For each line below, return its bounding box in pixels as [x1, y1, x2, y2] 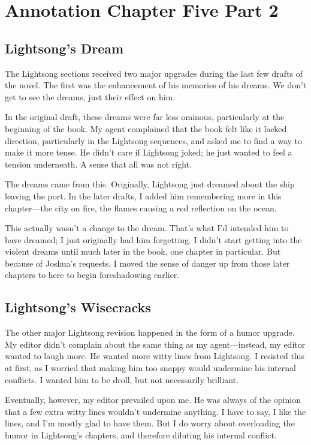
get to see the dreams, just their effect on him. [5, 90, 176, 103]
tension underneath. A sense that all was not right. [5, 157, 192, 170]
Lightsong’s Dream [5, 38, 124, 57]
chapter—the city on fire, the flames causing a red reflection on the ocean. [5, 201, 277, 214]
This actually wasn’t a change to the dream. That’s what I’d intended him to [5, 222, 289, 234]
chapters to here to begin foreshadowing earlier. [5, 268, 180, 281]
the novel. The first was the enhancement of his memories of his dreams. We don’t [5, 79, 307, 91]
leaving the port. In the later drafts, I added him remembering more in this [5, 189, 282, 202]
